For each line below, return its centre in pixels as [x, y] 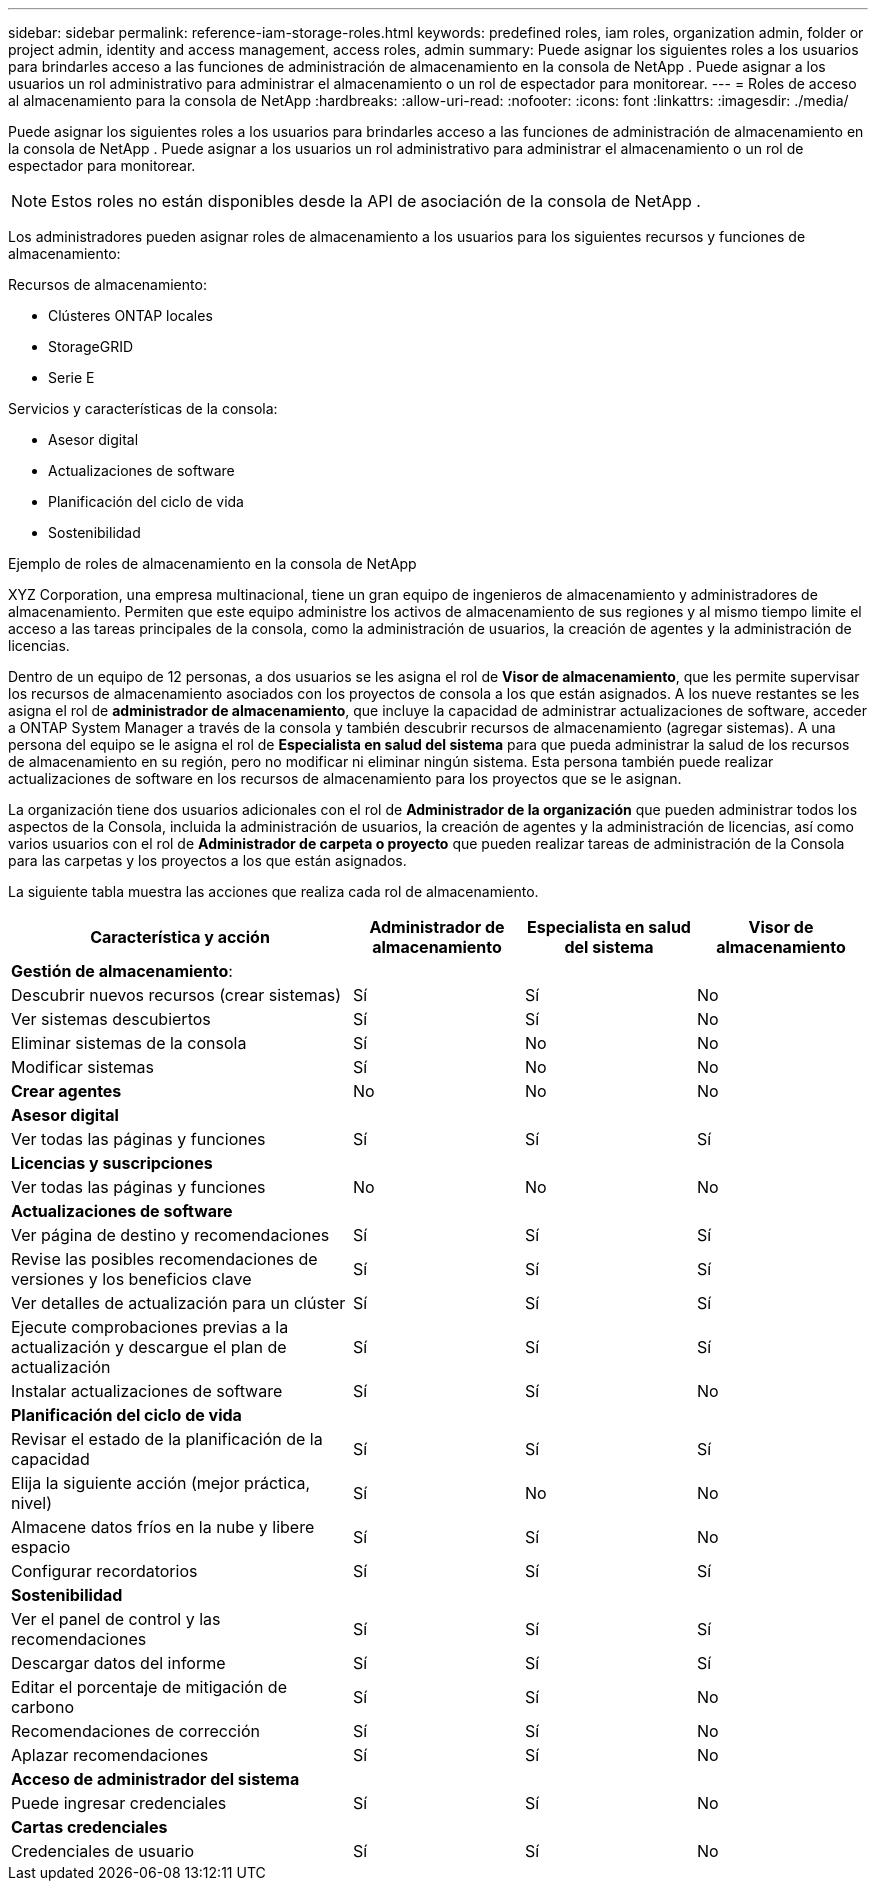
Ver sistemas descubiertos [111, 1019]
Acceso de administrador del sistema [155, 1779]
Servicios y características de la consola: [143, 408]
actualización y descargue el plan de [149, 1347]
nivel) [32, 1503]
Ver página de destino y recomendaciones [170, 1235]
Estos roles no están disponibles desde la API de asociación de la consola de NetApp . [376, 201]
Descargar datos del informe [118, 1663]
